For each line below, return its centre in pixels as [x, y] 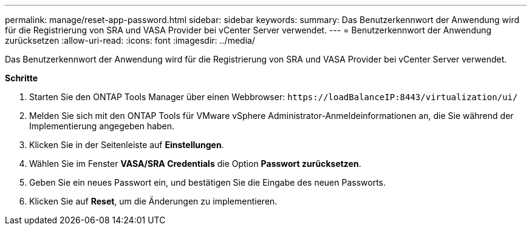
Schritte [21, 78]
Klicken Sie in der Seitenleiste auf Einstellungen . [127, 145]
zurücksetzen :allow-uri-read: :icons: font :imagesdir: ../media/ [130, 40]
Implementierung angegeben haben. [102, 126]
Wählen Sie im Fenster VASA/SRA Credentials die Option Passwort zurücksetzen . [195, 164]
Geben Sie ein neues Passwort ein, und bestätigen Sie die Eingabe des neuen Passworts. [208, 182]
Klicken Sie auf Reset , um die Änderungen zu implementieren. [153, 201]
